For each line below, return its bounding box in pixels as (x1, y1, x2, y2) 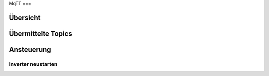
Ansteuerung (9, 45, 52, 54)
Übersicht (9, 13, 41, 22)
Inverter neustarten (9, 60, 58, 67)
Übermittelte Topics (9, 29, 72, 38)
